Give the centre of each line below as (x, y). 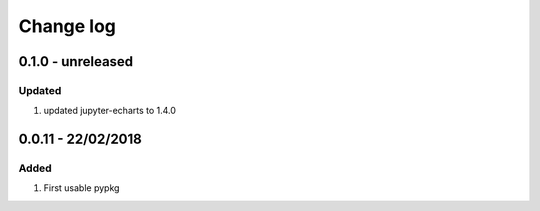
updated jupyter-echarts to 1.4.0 (110, 111)
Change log (67, 26)
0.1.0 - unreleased (76, 61)
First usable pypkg (81, 188)
